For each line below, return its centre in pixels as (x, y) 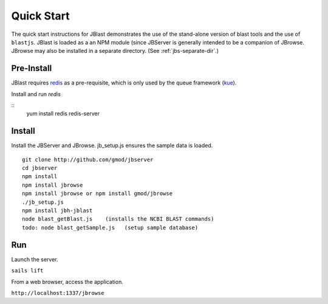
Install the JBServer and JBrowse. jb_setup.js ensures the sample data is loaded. (112, 145)
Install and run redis (36, 94)
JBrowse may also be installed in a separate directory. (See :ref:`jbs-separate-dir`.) (115, 51)
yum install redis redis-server (63, 114)
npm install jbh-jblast (57, 211)
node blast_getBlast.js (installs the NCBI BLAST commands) (118, 219)
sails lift (27, 271)
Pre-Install (32, 68)
